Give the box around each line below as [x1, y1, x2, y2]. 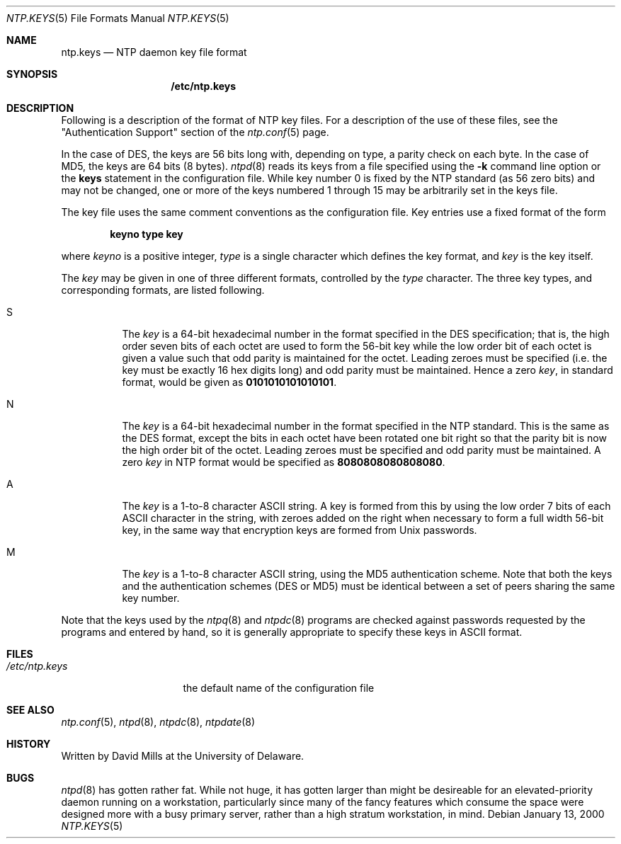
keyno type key [110, 228, 183, 240]
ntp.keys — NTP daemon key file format [61, 46, 247, 58]
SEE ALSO [6, 704, 55, 716]
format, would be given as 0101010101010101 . [122, 376, 337, 388]
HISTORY [6, 738, 51, 750]
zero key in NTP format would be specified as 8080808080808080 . [122, 456, 445, 468]
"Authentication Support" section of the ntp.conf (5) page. [61, 126, 329, 138]
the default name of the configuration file [183, 682, 375, 694]
